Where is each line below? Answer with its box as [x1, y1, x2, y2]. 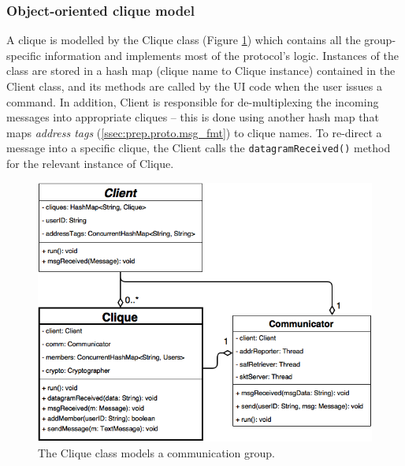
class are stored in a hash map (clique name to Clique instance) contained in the [6, 62, 396, 79]
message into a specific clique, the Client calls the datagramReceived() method [6, 140, 391, 156]
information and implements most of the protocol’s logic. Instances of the [44, 47, 399, 63]
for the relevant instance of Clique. [6, 155, 174, 172]
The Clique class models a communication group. [38, 445, 275, 461]
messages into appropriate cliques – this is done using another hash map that [6, 109, 379, 125]
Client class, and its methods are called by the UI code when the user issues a [6, 78, 383, 94]
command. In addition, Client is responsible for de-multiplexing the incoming [6, 93, 379, 110]
